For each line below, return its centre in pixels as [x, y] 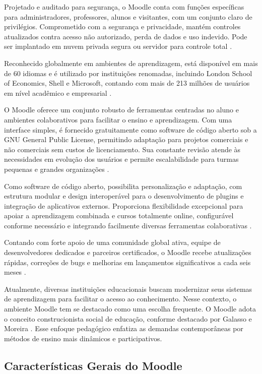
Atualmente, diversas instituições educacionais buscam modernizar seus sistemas [128, 289]
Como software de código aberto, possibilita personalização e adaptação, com [123, 186]
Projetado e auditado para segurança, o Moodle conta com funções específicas [124, 7]
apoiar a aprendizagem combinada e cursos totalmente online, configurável [119, 215]
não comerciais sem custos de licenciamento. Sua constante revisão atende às [122, 149]
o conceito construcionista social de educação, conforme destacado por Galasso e [128, 318]
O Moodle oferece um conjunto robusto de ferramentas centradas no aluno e [121, 110]
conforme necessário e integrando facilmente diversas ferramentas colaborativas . [128, 225]
